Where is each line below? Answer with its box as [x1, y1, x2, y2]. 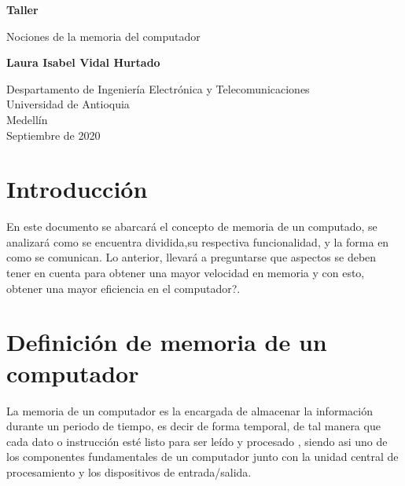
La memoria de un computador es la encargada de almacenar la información [6, 402, 373, 418]
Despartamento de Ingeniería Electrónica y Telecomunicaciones [6, 80, 310, 97]
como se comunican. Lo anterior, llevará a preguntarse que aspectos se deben [6, 249, 377, 265]
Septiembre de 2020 [6, 126, 101, 143]
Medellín [6, 111, 48, 127]
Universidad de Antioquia [6, 96, 130, 112]
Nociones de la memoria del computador [6, 27, 201, 44]
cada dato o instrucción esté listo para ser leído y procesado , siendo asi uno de [6, 433, 388, 449]
